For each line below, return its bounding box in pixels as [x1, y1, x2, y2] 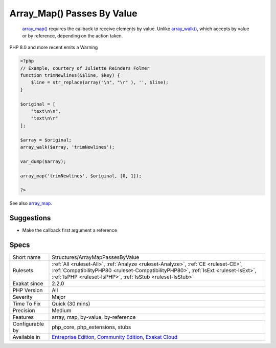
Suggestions [9, 214, 51, 222]
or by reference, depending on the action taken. [22, 32, 123, 38]
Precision [12, 307, 35, 314]
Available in [12, 334, 40, 341]
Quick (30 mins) [52, 300, 90, 308]
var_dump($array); [20, 158, 66, 164]
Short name [12, 254, 41, 261]
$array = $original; [20, 137, 72, 143]
